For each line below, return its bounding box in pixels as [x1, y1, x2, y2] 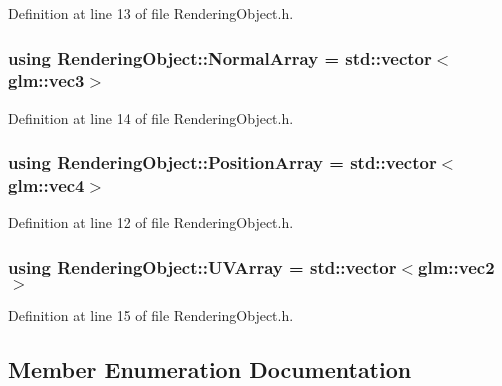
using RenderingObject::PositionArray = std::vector [8, 150, 437, 175]
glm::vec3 [8, 68, 85, 93]
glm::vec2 [418, 254, 495, 279]
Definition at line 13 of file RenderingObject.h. [8, 3, 294, 23]
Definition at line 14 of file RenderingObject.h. [8, 107, 294, 128]
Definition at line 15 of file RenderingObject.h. [8, 305, 294, 326]
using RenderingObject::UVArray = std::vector [8, 254, 397, 279]
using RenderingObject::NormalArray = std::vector [8, 45, 432, 70]
